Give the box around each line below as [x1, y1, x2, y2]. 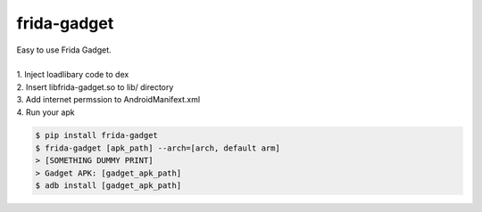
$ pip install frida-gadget [35, 130, 158, 141]
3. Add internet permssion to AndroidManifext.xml [16, 94, 201, 105]
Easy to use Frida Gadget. [16, 45, 112, 55]
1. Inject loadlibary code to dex [16, 69, 129, 80]
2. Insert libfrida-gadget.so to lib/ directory [16, 81, 174, 93]
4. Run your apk [16, 107, 75, 118]
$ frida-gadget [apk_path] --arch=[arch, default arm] [35, 143, 280, 153]
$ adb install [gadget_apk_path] [35, 181, 182, 191]
